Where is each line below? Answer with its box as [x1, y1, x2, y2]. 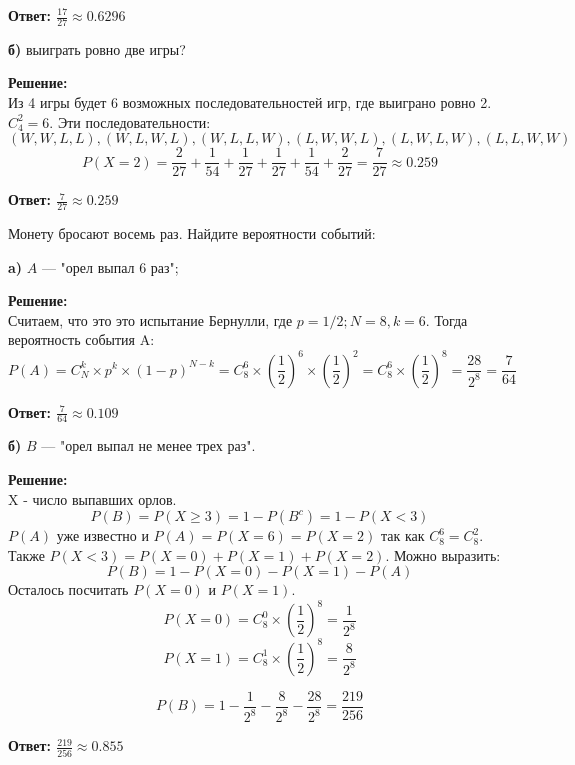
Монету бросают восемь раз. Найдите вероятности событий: [8, 223, 376, 244]
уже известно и [56, 525, 149, 546]
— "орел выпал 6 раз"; [41, 256, 179, 277]
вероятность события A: [8, 329, 155, 350]
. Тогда [425, 309, 468, 330]
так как [380, 525, 425, 546]
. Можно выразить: [385, 544, 501, 565]
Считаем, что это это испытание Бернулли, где [8, 309, 293, 330]
